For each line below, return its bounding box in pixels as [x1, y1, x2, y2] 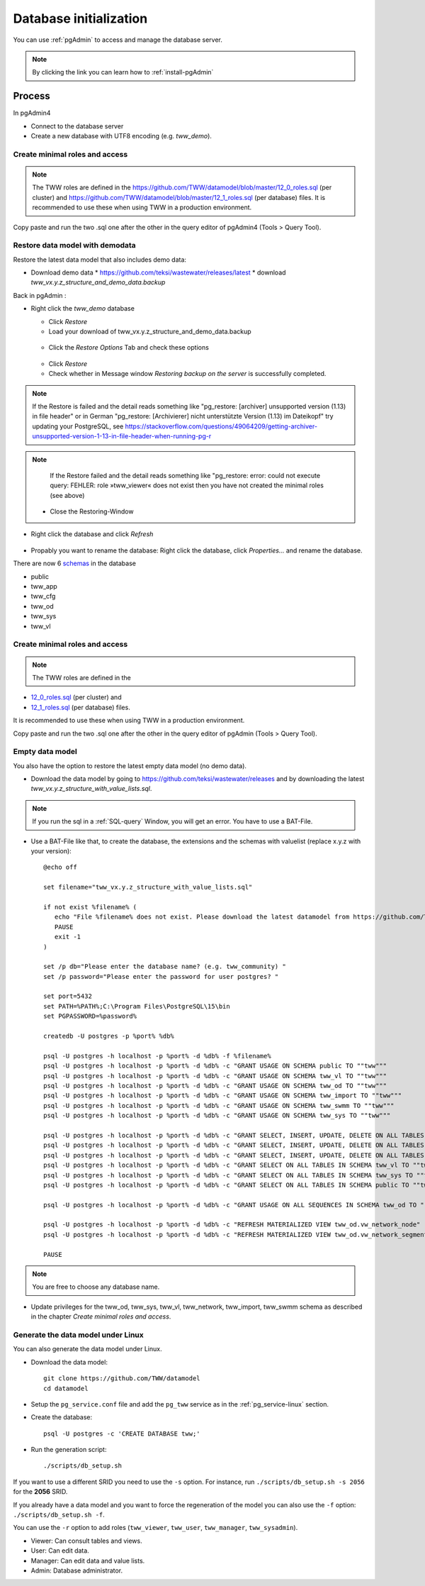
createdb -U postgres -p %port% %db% [43, 1032, 175, 1041]
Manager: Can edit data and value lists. [30, 1556, 145, 1565]
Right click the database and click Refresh [30, 530, 154, 538]
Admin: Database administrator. [30, 1566, 123, 1575]
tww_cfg [30, 592, 56, 601]
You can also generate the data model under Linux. [13, 1345, 162, 1353]
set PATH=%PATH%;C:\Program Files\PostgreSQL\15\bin [43, 1002, 230, 1010]
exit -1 [54, 933, 81, 941]
